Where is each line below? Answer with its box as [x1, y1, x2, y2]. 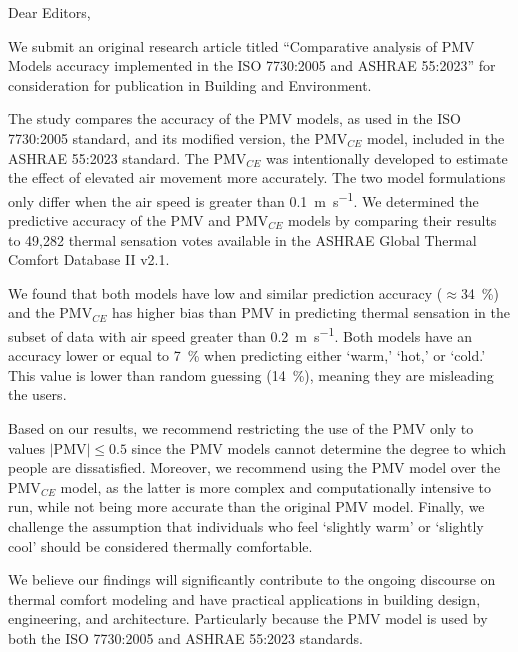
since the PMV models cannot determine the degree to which [131, 437, 507, 458]
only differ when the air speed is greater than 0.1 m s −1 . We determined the [8, 187, 479, 211]
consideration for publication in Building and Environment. [8, 74, 372, 95]
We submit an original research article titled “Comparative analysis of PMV [8, 35, 475, 56]
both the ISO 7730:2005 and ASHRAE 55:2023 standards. [8, 627, 363, 648]
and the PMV [8, 302, 93, 323]
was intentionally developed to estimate [266, 147, 508, 168]
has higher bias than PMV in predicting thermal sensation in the [111, 302, 511, 323]
